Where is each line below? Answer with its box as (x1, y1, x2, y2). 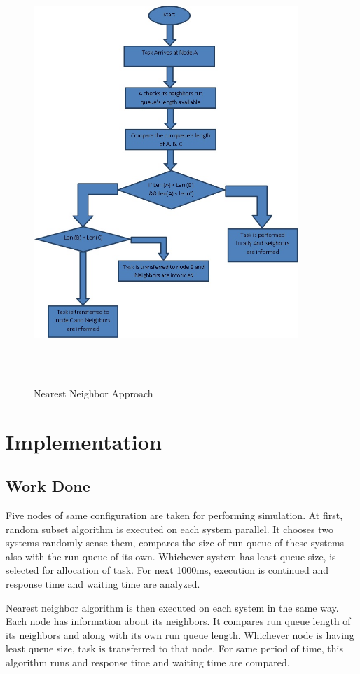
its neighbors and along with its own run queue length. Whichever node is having (6, 627, 354, 642)
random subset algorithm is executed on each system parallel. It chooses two (6, 521, 334, 536)
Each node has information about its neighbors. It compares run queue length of (6, 614, 351, 628)
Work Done (6, 475, 90, 497)
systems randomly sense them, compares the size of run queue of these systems (6, 535, 345, 550)
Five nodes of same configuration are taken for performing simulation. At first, (6, 508, 343, 523)
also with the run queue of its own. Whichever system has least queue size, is (6, 549, 336, 563)
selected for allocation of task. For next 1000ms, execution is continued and (6, 563, 329, 577)
